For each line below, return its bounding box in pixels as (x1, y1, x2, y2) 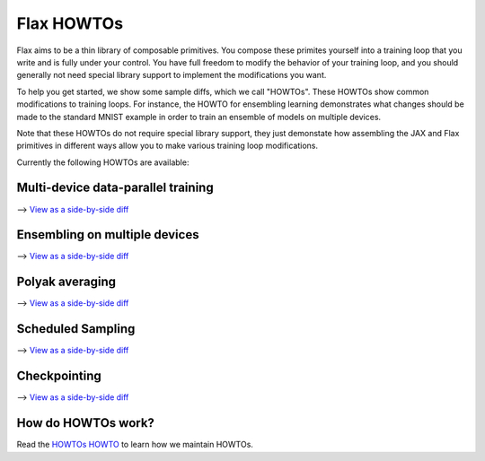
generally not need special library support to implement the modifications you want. (16, 70, 327, 81)
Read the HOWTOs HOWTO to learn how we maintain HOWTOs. (16, 439, 253, 450)
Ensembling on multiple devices (16, 227, 199, 242)
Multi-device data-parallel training (16, 180, 215, 196)
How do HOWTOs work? (16, 415, 154, 431)
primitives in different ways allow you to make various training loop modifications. (16, 140, 319, 152)
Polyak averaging (16, 274, 117, 290)
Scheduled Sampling (16, 321, 136, 336)
